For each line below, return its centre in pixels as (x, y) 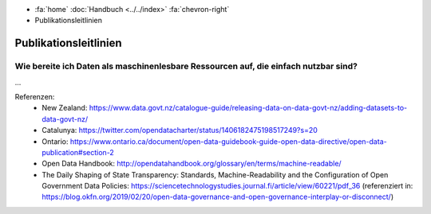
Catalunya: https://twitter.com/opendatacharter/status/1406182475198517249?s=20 (180, 130)
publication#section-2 (78, 152)
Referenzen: (35, 96)
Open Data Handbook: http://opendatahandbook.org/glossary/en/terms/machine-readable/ (192, 164)
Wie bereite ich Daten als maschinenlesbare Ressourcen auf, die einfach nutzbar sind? (186, 66)
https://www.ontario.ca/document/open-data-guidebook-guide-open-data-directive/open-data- (228, 141)
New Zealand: (65, 108)
